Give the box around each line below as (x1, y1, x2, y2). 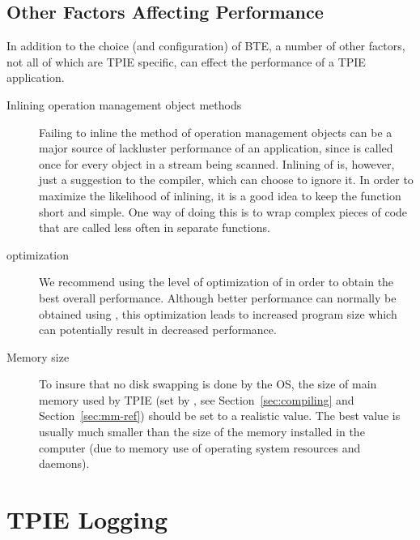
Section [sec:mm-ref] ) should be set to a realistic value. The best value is (39, 407, 401, 424)
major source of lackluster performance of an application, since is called (39, 139, 393, 156)
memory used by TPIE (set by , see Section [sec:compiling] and (39, 391, 354, 408)
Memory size (6, 348, 70, 365)
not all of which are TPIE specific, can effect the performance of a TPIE (6, 53, 366, 70)
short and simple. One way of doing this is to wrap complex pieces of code (39, 203, 408, 220)
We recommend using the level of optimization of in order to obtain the (39, 273, 394, 290)
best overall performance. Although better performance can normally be (39, 289, 397, 306)
